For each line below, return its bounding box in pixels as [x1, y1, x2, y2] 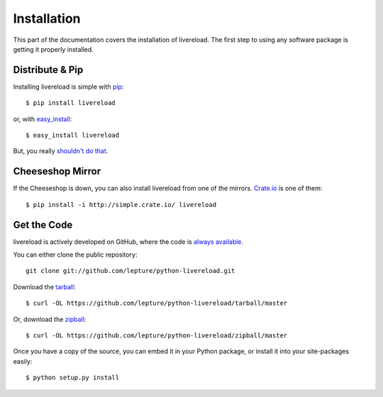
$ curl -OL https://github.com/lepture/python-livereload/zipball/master [26, 331, 288, 340]
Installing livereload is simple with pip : [13, 82, 124, 91]
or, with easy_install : [13, 114, 72, 123]
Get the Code [13, 218, 73, 230]
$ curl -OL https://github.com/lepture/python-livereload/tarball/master [26, 299, 288, 308]
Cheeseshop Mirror [13, 165, 101, 177]
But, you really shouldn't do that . [13, 147, 109, 155]
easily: [13, 357, 33, 365]
